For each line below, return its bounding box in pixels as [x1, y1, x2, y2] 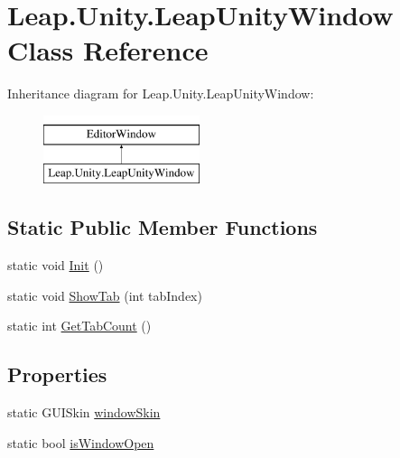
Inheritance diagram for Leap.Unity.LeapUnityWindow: [7, 84, 314, 103]
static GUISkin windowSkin [7, 403, 161, 422]
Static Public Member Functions [7, 213, 318, 241]
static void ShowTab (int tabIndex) [7, 285, 202, 304]
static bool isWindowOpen [7, 433, 154, 452]
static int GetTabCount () [7, 316, 152, 335]
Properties [7, 360, 107, 388]
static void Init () [7, 256, 104, 275]
